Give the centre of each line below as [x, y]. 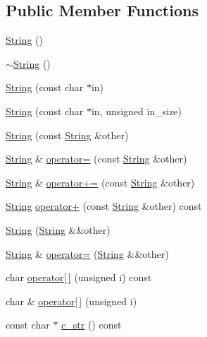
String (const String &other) [67, 135]
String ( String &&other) [58, 229]
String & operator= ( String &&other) [87, 253]
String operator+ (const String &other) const [104, 206]
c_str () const [92, 325]
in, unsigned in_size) [137, 111]
